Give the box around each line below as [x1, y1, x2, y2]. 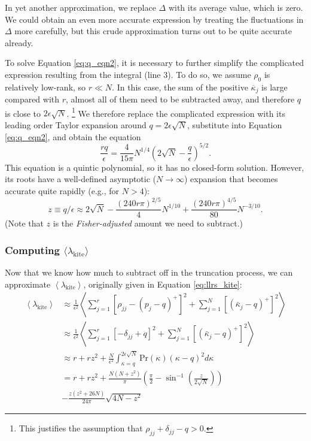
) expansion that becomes [184, 173, 278, 185]
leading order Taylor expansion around [5, 119, 147, 131]
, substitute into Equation [187, 119, 282, 131]
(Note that [5, 217, 44, 229]
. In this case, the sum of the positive [112, 80, 248, 93]
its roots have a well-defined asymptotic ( [5, 173, 157, 185]
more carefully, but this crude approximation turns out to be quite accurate [14, 25, 292, 37]
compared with [5, 93, 60, 105]
